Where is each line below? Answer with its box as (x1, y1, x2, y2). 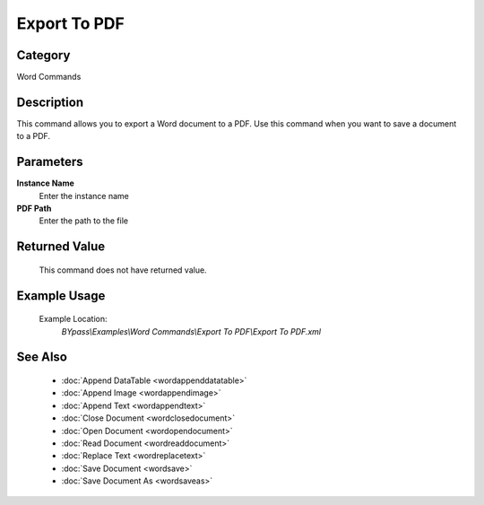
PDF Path (16, 203, 52, 214)
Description (16, 94, 84, 109)
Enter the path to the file (39, 215, 129, 226)
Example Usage (16, 288, 106, 303)
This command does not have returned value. (39, 265, 207, 275)
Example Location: (39, 314, 108, 325)
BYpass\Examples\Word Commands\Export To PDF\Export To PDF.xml (61, 326, 322, 336)
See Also (16, 350, 67, 365)
